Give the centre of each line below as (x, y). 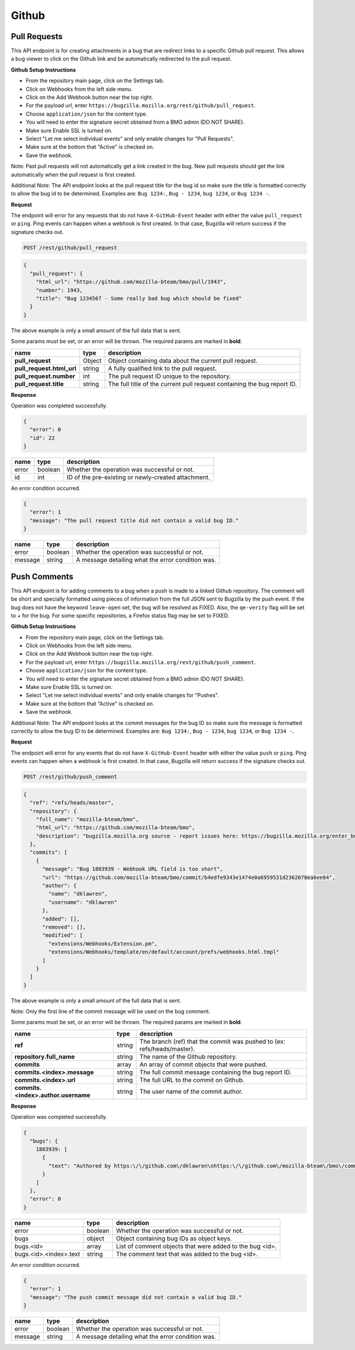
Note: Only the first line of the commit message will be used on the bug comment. (111, 1011)
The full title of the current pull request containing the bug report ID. (202, 384)
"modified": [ (62, 935)
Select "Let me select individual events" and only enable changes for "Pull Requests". (130, 139)
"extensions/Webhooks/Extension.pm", (103, 944)
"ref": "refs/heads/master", (72, 803)
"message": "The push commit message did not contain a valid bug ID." (136, 1297)
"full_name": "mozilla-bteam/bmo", (87, 819)
